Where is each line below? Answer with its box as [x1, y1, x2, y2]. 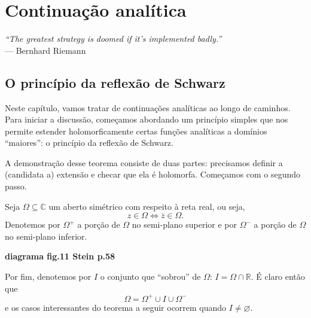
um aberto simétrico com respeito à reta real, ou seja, [48, 200, 245, 212]
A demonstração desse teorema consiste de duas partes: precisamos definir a [5, 156, 283, 169]
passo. [5, 180, 27, 192]
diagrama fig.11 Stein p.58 [5, 250, 115, 262]
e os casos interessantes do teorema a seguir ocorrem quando [5, 301, 227, 313]
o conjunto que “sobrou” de [100, 270, 201, 283]
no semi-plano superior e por [132, 218, 237, 231]
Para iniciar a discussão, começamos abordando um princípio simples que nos [5, 113, 288, 126]
